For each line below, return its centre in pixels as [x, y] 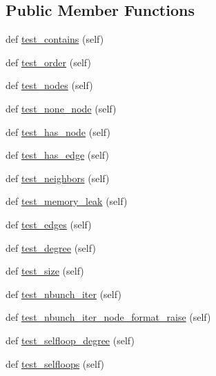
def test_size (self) [45, 271]
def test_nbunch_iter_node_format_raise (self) [108, 317]
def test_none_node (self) [61, 108]
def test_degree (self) [51, 247]
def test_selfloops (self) [55, 363]
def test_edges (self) [49, 224]
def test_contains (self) [55, 39]
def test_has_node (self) [58, 131]
